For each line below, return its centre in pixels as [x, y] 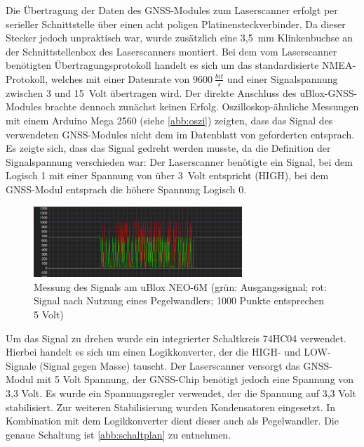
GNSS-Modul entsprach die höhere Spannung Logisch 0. [126, 189]
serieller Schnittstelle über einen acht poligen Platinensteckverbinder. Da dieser [176, 24]
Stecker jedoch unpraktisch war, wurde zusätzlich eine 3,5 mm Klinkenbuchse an [180, 38]
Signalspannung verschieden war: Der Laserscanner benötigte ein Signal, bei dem [179, 161]
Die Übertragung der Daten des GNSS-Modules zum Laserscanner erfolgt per [172, 10]
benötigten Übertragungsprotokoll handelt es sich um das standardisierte [162, 65]
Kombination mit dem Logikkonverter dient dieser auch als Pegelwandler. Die [172, 421]
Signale [21, 365]
